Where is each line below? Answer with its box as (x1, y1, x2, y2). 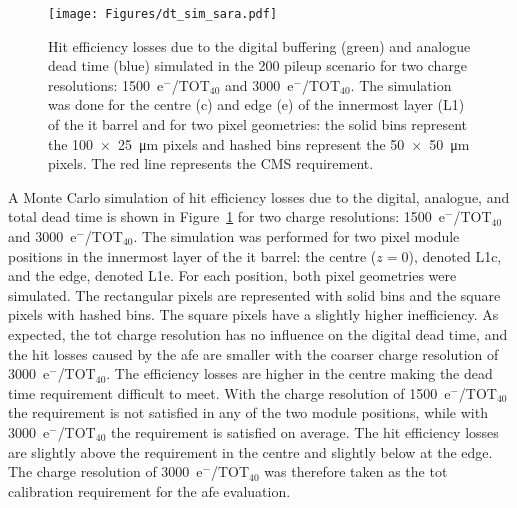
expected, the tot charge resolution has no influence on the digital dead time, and (8, 323, 508, 344)
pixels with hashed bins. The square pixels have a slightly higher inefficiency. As (8, 304, 499, 325)
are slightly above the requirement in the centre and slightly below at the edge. (8, 441, 493, 462)
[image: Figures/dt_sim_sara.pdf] (48, 7, 278, 21)
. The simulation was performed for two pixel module (133, 226, 460, 246)
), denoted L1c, (408, 245, 502, 266)
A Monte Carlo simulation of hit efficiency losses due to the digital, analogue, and (8, 186, 510, 207)
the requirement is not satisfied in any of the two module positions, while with (8, 402, 488, 423)
